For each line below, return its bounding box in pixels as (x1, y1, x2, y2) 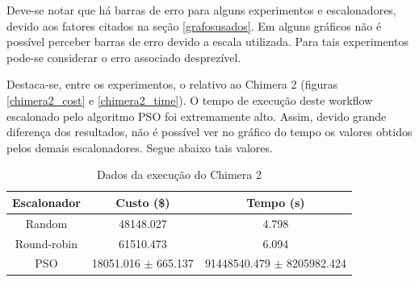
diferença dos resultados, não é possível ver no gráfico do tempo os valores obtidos (6, 123, 413, 140)
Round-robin (15, 234, 78, 251)
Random (25, 214, 68, 231)
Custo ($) (115, 193, 170, 210)
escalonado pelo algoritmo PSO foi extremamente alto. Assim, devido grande (6, 107, 387, 124)
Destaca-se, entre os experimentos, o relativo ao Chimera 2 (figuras (6, 76, 338, 93)
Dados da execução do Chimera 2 (96, 166, 262, 183)
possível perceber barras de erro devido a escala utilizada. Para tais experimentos (6, 33, 409, 50)
